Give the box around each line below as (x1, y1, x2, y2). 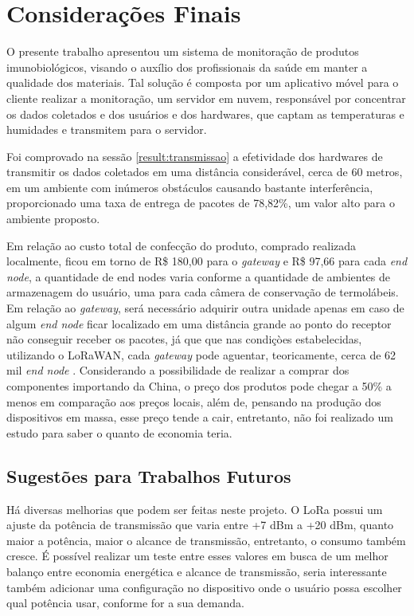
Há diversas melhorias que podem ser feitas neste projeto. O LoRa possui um (6, 500, 383, 517)
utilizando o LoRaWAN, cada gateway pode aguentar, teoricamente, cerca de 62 (6, 346, 396, 363)
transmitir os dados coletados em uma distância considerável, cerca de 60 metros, (6, 163, 403, 180)
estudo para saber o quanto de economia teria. (6, 424, 232, 441)
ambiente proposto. (6, 210, 100, 227)
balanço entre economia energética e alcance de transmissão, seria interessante (6, 563, 387, 579)
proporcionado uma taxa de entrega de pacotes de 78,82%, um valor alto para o (6, 194, 395, 211)
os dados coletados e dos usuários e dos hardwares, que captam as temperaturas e (6, 105, 404, 122)
